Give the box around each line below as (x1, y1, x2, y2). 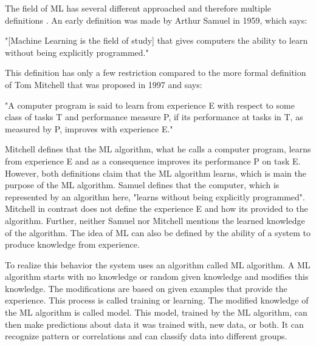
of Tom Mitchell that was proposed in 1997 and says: (5, 78, 202, 90)
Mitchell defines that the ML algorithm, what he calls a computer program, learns (5, 143, 311, 155)
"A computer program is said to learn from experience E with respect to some (5, 98, 295, 111)
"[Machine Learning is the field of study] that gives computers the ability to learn (5, 34, 308, 47)
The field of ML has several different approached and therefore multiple (5, 2, 272, 14)
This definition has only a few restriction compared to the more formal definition (5, 66, 306, 79)
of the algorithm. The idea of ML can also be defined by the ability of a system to (5, 226, 311, 239)
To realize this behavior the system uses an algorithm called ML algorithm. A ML (5, 258, 311, 271)
